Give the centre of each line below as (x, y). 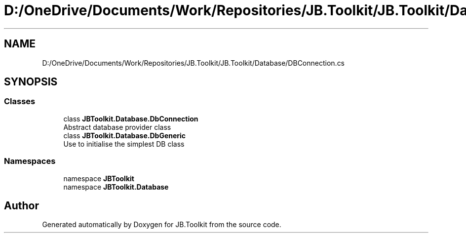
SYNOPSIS (31, 82)
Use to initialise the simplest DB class (124, 144)
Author (21, 205)
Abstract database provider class (117, 127)
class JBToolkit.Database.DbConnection (131, 118)
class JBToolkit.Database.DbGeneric (125, 135)
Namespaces (30, 161)
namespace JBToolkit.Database (116, 187)
